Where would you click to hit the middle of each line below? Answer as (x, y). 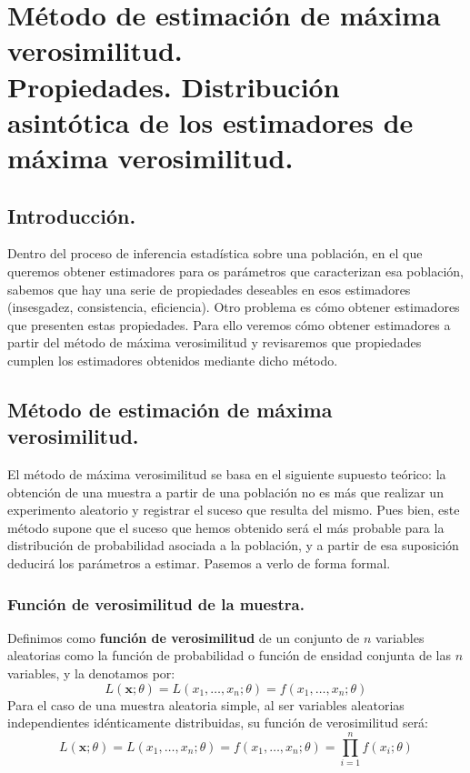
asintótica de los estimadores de (210, 121)
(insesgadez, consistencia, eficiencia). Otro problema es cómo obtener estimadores (234, 307)
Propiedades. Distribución (174, 86)
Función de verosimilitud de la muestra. (156, 603)
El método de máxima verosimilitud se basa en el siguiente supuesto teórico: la (227, 474)
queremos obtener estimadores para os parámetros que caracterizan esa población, (236, 271)
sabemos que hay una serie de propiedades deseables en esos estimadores (209, 289)
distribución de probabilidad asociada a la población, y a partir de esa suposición (233, 545)
